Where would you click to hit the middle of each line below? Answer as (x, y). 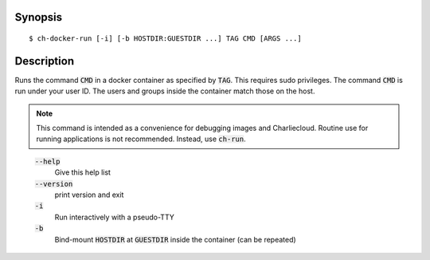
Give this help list (83, 172)
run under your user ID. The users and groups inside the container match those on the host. (165, 91)
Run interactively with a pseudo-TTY (114, 217)
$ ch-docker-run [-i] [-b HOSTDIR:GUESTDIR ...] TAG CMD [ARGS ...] (165, 39)
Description (45, 61)
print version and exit (89, 195)
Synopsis (39, 17)
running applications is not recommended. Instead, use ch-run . (141, 139)
